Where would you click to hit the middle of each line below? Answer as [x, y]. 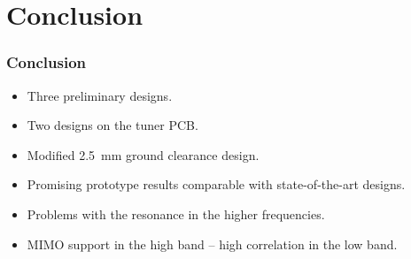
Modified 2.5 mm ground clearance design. [143, 154]
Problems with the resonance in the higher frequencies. [176, 213]
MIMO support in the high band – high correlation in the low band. [212, 244]
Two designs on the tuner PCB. [112, 125]
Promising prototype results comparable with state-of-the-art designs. [216, 184]
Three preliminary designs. [100, 95]
